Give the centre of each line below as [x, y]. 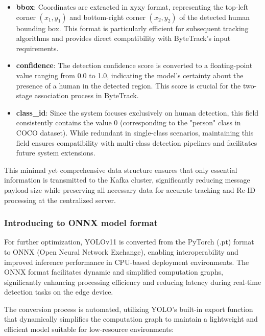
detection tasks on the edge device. [59, 292]
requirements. [37, 48]
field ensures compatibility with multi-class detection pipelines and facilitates [137, 142]
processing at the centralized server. [60, 200]
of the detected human [214, 17]
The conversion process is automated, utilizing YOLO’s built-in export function [129, 309]
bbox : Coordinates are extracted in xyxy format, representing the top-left [132, 7]
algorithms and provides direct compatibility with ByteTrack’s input [123, 38]
